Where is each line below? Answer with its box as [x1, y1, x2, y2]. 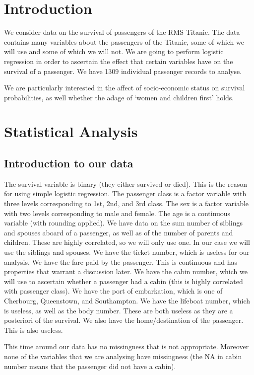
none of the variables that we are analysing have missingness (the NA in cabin [4, 351, 242, 361]
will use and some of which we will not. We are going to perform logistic [4, 46, 224, 57]
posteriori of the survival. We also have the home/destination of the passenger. [4, 315, 244, 325]
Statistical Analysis [4, 121, 138, 142]
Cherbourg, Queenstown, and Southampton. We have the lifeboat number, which [4, 295, 251, 305]
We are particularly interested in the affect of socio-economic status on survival [4, 82, 245, 93]
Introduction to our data [4, 155, 133, 171]
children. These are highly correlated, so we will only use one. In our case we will [4, 237, 250, 247]
